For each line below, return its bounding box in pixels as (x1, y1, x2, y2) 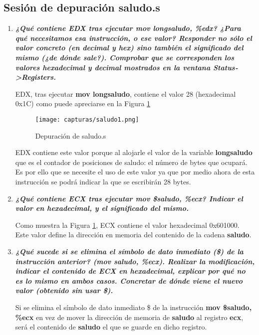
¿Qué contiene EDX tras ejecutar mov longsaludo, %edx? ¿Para (15, 23, 241, 33)
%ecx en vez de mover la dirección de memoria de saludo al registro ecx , (15, 312, 244, 322)
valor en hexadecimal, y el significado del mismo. (15, 203, 189, 213)
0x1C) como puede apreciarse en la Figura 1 (15, 98, 151, 109)
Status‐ (213, 62, 238, 72)
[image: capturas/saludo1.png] (35, 116, 139, 123)
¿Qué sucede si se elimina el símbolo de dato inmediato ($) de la (15, 246, 244, 256)
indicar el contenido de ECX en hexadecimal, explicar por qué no (15, 266, 246, 276)
